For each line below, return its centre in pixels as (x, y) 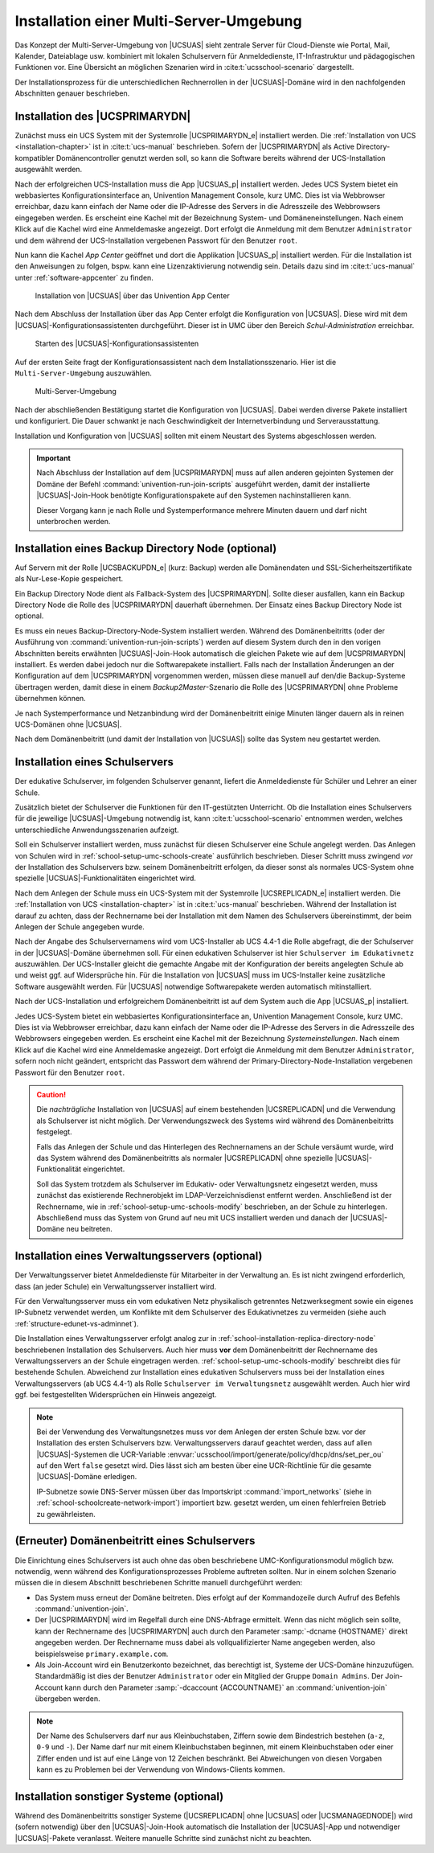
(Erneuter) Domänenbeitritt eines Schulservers (135, 1541)
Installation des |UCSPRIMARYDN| (103, 116)
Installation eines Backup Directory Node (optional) (146, 548)
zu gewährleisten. (66, 1514)
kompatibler (35, 158)
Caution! (51, 1095)
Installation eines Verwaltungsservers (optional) (139, 1256)
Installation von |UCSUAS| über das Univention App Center (132, 296)
